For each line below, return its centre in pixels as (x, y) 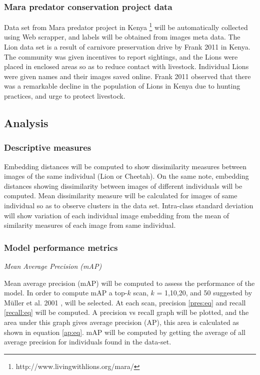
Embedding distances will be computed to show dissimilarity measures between (125, 166)
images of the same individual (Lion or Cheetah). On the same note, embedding (126, 176)
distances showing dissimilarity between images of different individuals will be (123, 185)
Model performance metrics (61, 247)
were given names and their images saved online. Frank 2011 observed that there (127, 76)
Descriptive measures (48, 147)
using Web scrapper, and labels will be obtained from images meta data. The (122, 37)
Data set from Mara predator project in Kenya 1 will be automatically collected (126, 26)
